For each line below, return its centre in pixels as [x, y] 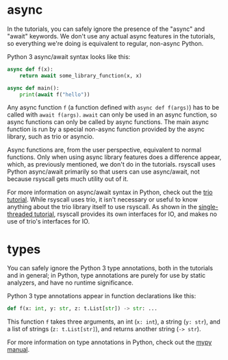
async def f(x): [30, 69]
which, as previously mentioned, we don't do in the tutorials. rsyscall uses [111, 165]
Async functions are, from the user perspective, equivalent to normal [104, 150]
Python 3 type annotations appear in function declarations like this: [102, 296]
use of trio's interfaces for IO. [49, 221]
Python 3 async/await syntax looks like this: [69, 56]
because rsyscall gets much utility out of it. [68, 179]
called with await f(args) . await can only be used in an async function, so [112, 115]
